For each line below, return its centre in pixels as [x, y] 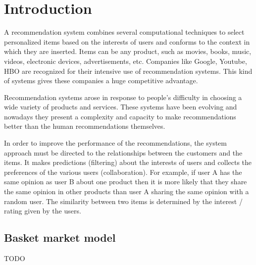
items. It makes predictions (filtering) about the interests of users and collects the [128, 162]
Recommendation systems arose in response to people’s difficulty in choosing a [123, 97]
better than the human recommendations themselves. [85, 126]
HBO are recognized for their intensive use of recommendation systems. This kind [128, 71]
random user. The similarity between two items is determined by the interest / [123, 201]
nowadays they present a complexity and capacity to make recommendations [120, 116]
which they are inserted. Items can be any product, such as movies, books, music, [128, 51]
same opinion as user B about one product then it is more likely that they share [126, 182]
